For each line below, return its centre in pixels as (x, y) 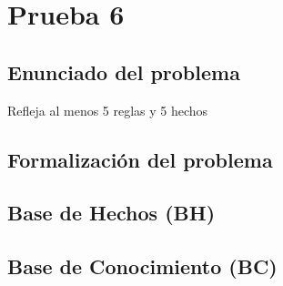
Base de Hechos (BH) (111, 213)
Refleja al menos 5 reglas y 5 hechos (108, 110)
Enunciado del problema (124, 71)
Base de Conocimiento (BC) (142, 266)
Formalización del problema (140, 159)
